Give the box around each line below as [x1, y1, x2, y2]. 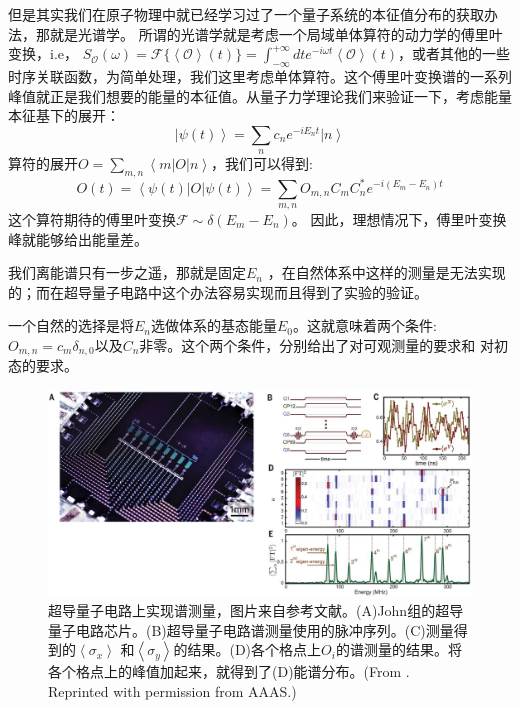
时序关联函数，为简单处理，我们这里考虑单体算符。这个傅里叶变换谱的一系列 [8, 65, 512, 86]
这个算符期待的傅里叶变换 [8, 208, 176, 229]
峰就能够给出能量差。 [8, 228, 148, 249]
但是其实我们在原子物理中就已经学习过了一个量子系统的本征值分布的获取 [8, 4, 484, 24]
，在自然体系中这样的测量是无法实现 [267, 262, 506, 283]
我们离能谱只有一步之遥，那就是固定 [8, 262, 246, 283]
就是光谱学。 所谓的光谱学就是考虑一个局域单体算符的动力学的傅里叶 [49, 23, 503, 44]
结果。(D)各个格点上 [187, 639, 322, 660]
